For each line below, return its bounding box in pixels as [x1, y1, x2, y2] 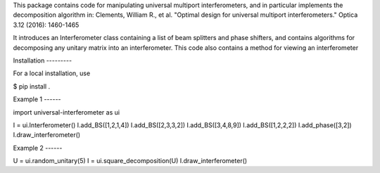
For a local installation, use [13, 69, 91, 77]
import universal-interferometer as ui [13, 108, 120, 116]
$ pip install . [13, 82, 51, 91]
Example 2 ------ [13, 143, 63, 152]
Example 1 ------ [13, 95, 61, 103]
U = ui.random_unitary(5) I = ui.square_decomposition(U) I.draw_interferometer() [13, 157, 248, 165]
